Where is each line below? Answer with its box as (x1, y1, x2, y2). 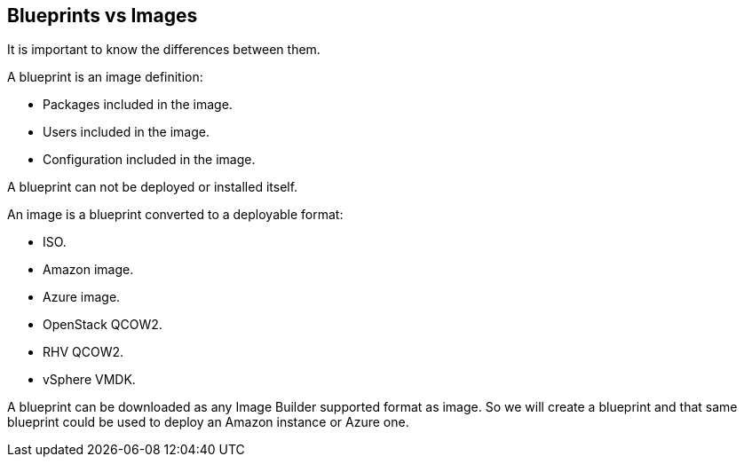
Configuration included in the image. (43, 152, 256, 168)
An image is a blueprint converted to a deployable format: (7, 207, 344, 223)
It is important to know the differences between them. (7, 42, 321, 58)
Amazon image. (43, 262, 134, 278)
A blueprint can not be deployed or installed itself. (7, 179, 298, 195)
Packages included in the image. (43, 97, 233, 113)
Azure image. (43, 289, 121, 305)
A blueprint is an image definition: (7, 69, 203, 85)
